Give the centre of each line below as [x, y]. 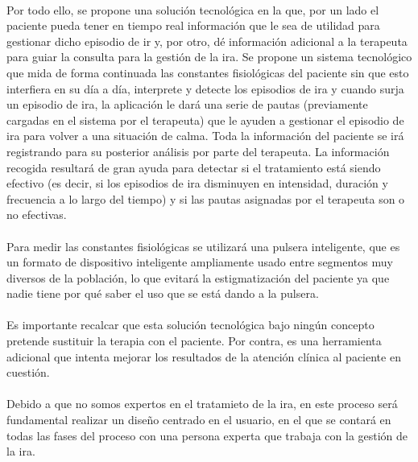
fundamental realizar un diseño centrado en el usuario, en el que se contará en [199, 420]
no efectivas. [37, 214]
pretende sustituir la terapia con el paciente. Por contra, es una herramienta [194, 341]
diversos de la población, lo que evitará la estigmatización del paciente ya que [198, 277]
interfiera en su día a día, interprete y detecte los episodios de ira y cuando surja [205, 88]
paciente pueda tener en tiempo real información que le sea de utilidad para [193, 25]
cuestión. [28, 372]
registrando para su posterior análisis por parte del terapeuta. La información [198, 151]
